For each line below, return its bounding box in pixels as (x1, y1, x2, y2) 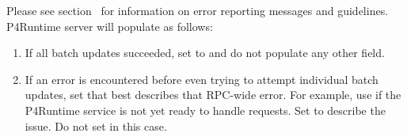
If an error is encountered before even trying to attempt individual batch (25, 70, 378, 87)
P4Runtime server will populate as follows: (6, 17, 213, 34)
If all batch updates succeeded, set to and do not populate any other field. (25, 44, 385, 61)
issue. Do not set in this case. (25, 117, 167, 134)
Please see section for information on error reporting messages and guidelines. (6, 2, 389, 18)
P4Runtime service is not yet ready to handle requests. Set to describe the (25, 101, 386, 118)
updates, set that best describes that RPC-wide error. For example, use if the (25, 86, 401, 103)
